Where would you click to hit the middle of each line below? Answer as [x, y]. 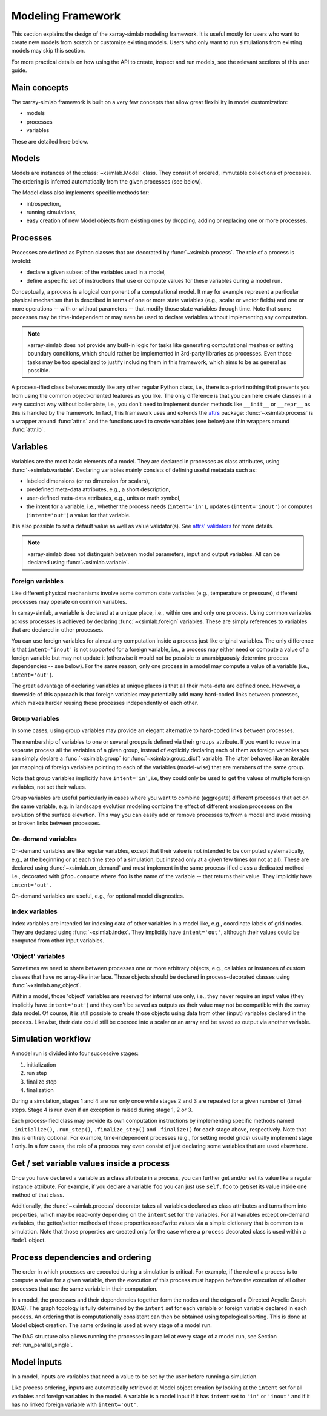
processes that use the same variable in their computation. [84, 1289]
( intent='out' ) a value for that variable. [78, 515]
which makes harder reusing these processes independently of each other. [105, 703]
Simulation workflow [51, 1039]
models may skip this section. [48, 51]
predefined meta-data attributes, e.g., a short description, [98, 489]
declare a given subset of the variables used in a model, [96, 272]
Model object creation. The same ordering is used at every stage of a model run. [111, 1325]
